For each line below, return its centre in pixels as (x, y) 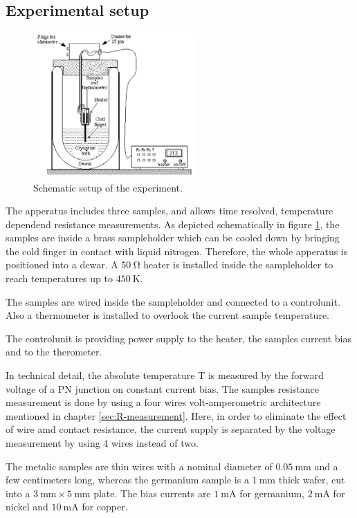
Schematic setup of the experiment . (108, 187)
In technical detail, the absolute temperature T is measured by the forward (165, 375)
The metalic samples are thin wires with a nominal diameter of (139, 466)
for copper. (105, 507)
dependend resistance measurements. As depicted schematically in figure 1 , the (173, 224)
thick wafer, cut (312, 480)
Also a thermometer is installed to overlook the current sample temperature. (167, 315)
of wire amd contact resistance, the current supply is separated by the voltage (171, 429)
